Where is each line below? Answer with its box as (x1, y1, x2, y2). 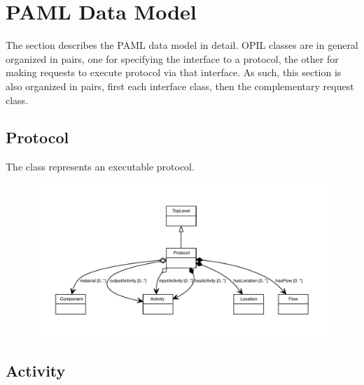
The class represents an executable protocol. (6, 159, 195, 174)
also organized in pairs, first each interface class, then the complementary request (6, 78, 354, 93)
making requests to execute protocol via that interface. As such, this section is (6, 65, 342, 80)
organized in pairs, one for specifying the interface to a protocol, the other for (6, 51, 339, 66)
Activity (6, 360, 66, 382)
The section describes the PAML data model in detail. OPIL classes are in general (6, 38, 358, 52)
